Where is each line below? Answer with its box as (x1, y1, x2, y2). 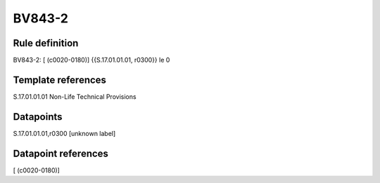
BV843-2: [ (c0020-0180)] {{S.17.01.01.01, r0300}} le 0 (13, 56, 170, 65)
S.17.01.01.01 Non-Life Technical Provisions (13, 92, 137, 101)
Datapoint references (13, 147, 109, 159)
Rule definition (13, 37, 79, 49)
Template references (13, 74, 107, 86)
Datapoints (13, 111, 63, 123)
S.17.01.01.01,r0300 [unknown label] (13, 129, 116, 137)
